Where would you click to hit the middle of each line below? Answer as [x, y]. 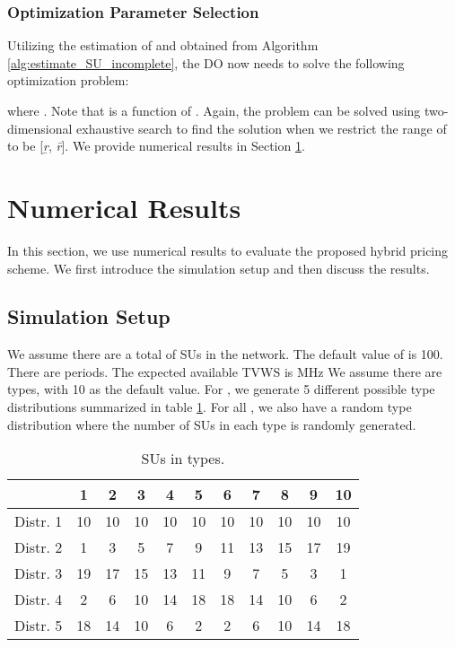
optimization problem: [68, 80]
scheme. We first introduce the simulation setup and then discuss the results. [219, 268]
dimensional [40, 128]
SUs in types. [183, 459]
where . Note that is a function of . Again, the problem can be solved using [214, 110]
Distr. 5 [39, 625]
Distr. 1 [39, 521]
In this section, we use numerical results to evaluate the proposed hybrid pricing [228, 250]
